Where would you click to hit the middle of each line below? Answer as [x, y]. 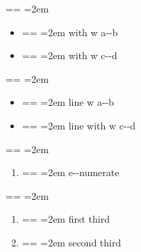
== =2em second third [72, 242]
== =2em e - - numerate [70, 172]
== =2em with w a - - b [70, 32]
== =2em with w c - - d [69, 55]
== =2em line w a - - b [68, 102]
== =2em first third [66, 219]
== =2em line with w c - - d [79, 125]
